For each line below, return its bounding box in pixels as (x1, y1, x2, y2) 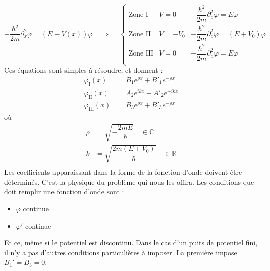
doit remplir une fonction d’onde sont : (4, 186, 124, 197)
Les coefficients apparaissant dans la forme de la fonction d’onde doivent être (4, 167, 242, 177)
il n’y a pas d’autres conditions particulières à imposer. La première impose (4, 247, 237, 257)
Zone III (128, 50, 154, 58)
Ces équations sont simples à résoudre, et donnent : (4, 65, 163, 75)
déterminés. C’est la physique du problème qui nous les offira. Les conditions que (4, 176, 254, 187)
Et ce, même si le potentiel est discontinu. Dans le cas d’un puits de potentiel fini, (4, 237, 258, 248)
